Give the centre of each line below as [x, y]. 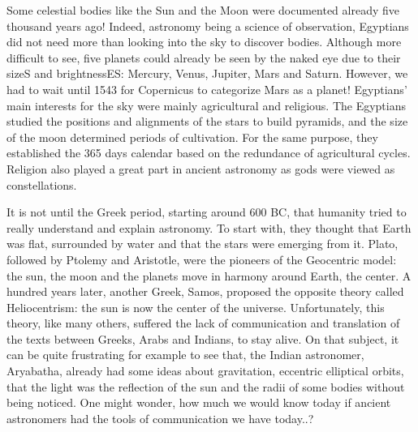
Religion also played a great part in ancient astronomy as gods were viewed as [201, 168]
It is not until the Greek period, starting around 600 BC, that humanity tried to [207, 212]
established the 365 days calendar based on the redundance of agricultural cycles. [209, 153]
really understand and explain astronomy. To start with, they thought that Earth [209, 227]
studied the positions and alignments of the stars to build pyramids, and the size [207, 121]
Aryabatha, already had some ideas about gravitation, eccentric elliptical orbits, [205, 371]
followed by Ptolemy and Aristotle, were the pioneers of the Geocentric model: [202, 259]
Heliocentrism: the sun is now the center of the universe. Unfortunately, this [196, 307]
